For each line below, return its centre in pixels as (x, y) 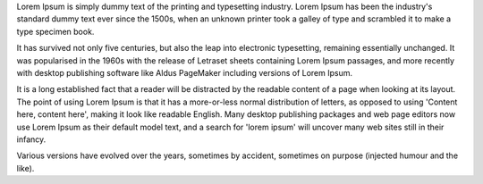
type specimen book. (55, 31)
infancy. (31, 139)
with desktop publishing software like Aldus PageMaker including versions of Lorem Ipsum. (185, 72)
